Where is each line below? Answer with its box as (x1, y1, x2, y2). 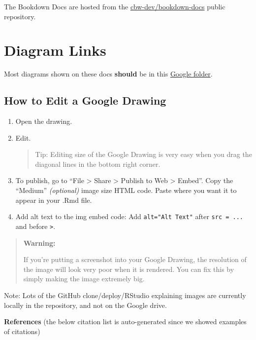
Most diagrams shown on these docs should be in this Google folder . (4, 69, 213, 79)
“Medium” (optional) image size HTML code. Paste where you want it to (15, 185, 237, 195)
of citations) (4, 326, 40, 336)
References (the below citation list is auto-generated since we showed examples (4, 316, 247, 327)
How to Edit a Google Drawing (4, 93, 166, 108)
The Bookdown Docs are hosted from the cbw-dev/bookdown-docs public (4, 1, 225, 11)
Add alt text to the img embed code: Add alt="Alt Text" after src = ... (15, 211, 243, 222)
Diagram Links (4, 40, 106, 60)
